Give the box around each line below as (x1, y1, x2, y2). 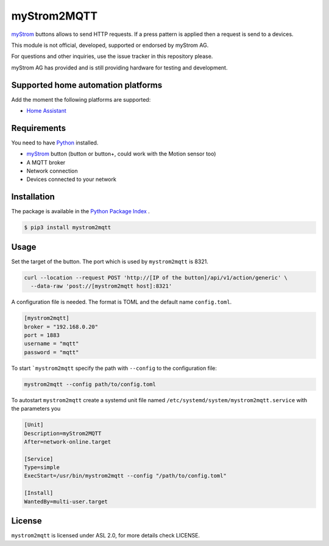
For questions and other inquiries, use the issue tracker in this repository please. (11, 52, 213, 60)
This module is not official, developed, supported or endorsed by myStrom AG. (11, 41, 209, 49)
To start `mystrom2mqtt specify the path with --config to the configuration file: (11, 364, 218, 372)
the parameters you (11, 405, 61, 413)
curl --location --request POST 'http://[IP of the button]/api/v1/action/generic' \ (24, 274, 288, 281)
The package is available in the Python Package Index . (11, 208, 150, 215)
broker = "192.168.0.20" (24, 323, 99, 330)
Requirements (11, 122, 66, 133)
